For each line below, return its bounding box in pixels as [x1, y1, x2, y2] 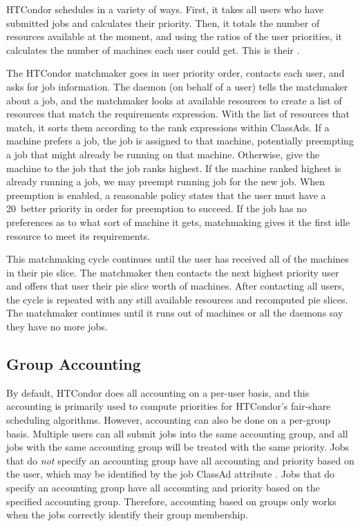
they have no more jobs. [6, 319, 108, 334]
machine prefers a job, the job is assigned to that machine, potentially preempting [6, 133, 354, 148]
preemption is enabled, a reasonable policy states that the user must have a [6, 187, 326, 202]
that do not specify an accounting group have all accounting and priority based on [6, 453, 354, 467]
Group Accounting [6, 353, 141, 375]
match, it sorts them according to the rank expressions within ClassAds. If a [6, 120, 330, 134]
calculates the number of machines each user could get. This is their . [6, 42, 300, 57]
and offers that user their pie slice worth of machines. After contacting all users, [6, 279, 345, 293]
